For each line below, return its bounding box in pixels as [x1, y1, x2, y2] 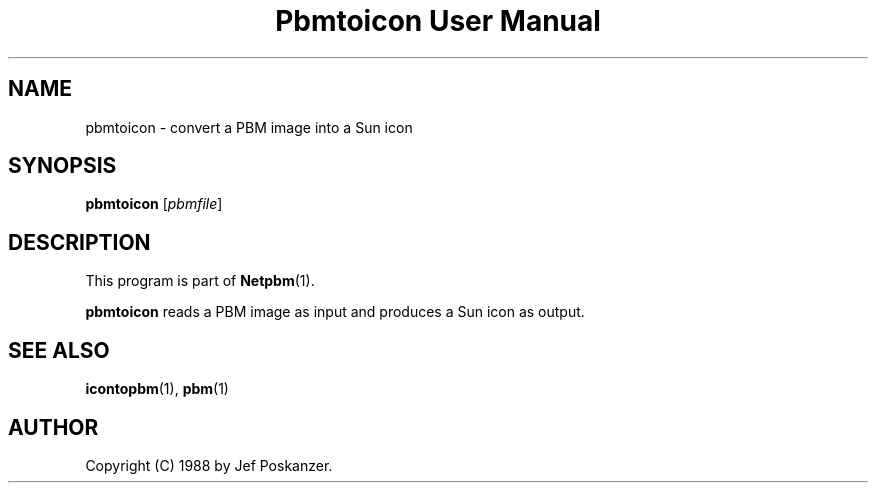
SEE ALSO [8, 337, 110, 363]
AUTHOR [8, 414, 99, 440]
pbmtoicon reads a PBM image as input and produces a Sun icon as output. [85, 303, 585, 321]
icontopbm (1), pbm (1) [85, 380, 229, 398]
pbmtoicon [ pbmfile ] [85, 195, 223, 213]
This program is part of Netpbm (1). [85, 272, 315, 290]
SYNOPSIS [8, 153, 117, 179]
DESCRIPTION [8, 229, 151, 255]
